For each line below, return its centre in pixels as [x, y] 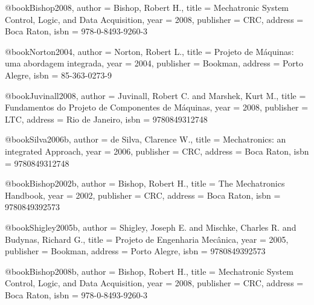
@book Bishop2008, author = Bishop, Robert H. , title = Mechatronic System [147, 7]
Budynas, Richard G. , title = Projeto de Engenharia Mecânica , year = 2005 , [147, 239]
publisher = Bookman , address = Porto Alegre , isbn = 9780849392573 [135, 251]
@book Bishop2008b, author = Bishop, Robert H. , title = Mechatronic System [149, 271]
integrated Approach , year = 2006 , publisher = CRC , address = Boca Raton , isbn [157, 151]
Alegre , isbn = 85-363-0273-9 [59, 75]
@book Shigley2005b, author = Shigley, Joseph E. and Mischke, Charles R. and [151, 227]
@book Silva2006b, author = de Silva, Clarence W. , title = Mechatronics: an [146, 139]
